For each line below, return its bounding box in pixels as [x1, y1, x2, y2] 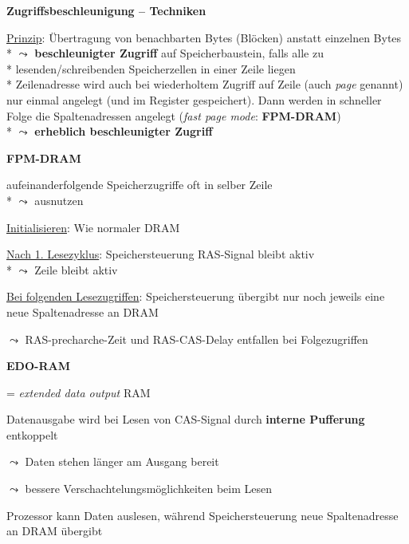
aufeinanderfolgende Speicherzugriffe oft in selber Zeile [6, 176, 273, 193]
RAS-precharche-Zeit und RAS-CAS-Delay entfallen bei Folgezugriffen [25, 330, 368, 347]
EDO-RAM [6, 357, 70, 374]
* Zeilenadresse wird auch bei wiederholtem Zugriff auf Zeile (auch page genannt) [6, 76, 403, 93]
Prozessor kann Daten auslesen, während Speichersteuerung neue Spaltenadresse [6, 507, 399, 523]
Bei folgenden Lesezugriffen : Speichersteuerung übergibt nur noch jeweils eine [6, 288, 385, 305]
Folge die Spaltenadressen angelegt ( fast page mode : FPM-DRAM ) [6, 107, 341, 124]
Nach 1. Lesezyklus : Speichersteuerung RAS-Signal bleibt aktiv [6, 246, 315, 262]
